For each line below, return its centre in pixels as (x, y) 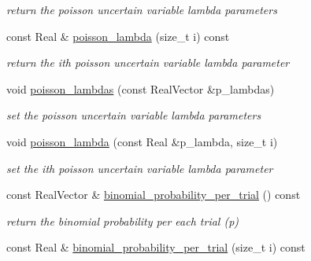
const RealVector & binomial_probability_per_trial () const (154, 195)
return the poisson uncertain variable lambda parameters (142, 9)
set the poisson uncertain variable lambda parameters (134, 115)
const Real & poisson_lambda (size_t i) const (118, 36)
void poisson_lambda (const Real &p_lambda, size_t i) (142, 141)
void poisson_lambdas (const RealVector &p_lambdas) (141, 88)
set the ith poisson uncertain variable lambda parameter (140, 168)
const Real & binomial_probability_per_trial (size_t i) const (156, 247)
